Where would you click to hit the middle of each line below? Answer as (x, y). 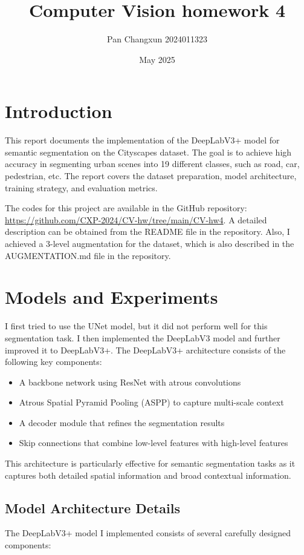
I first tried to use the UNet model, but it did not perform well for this (136, 326)
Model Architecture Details (92, 507)
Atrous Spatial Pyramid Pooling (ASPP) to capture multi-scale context (151, 402)
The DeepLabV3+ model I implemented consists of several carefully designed (148, 533)
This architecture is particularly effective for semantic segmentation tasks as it (150, 463)
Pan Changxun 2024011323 (157, 39)
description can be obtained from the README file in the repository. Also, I (147, 232)
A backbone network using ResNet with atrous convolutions (130, 382)
